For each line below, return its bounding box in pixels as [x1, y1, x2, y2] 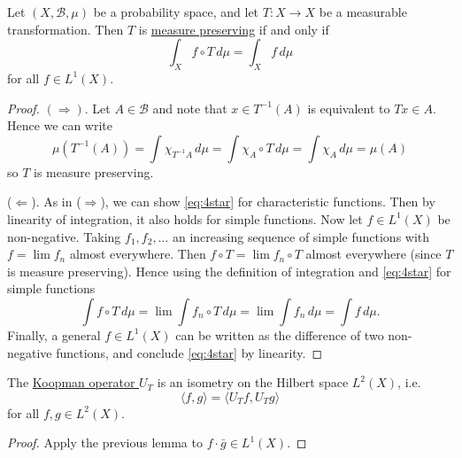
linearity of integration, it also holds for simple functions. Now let [7, 209, 363, 228]
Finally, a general [7, 325, 101, 344]
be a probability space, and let [93, 3, 259, 20]
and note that [152, 98, 227, 117]
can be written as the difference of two [175, 325, 384, 344]
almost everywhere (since [305, 245, 442, 263]
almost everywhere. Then [69, 245, 206, 263]
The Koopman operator [7, 373, 135, 392]
